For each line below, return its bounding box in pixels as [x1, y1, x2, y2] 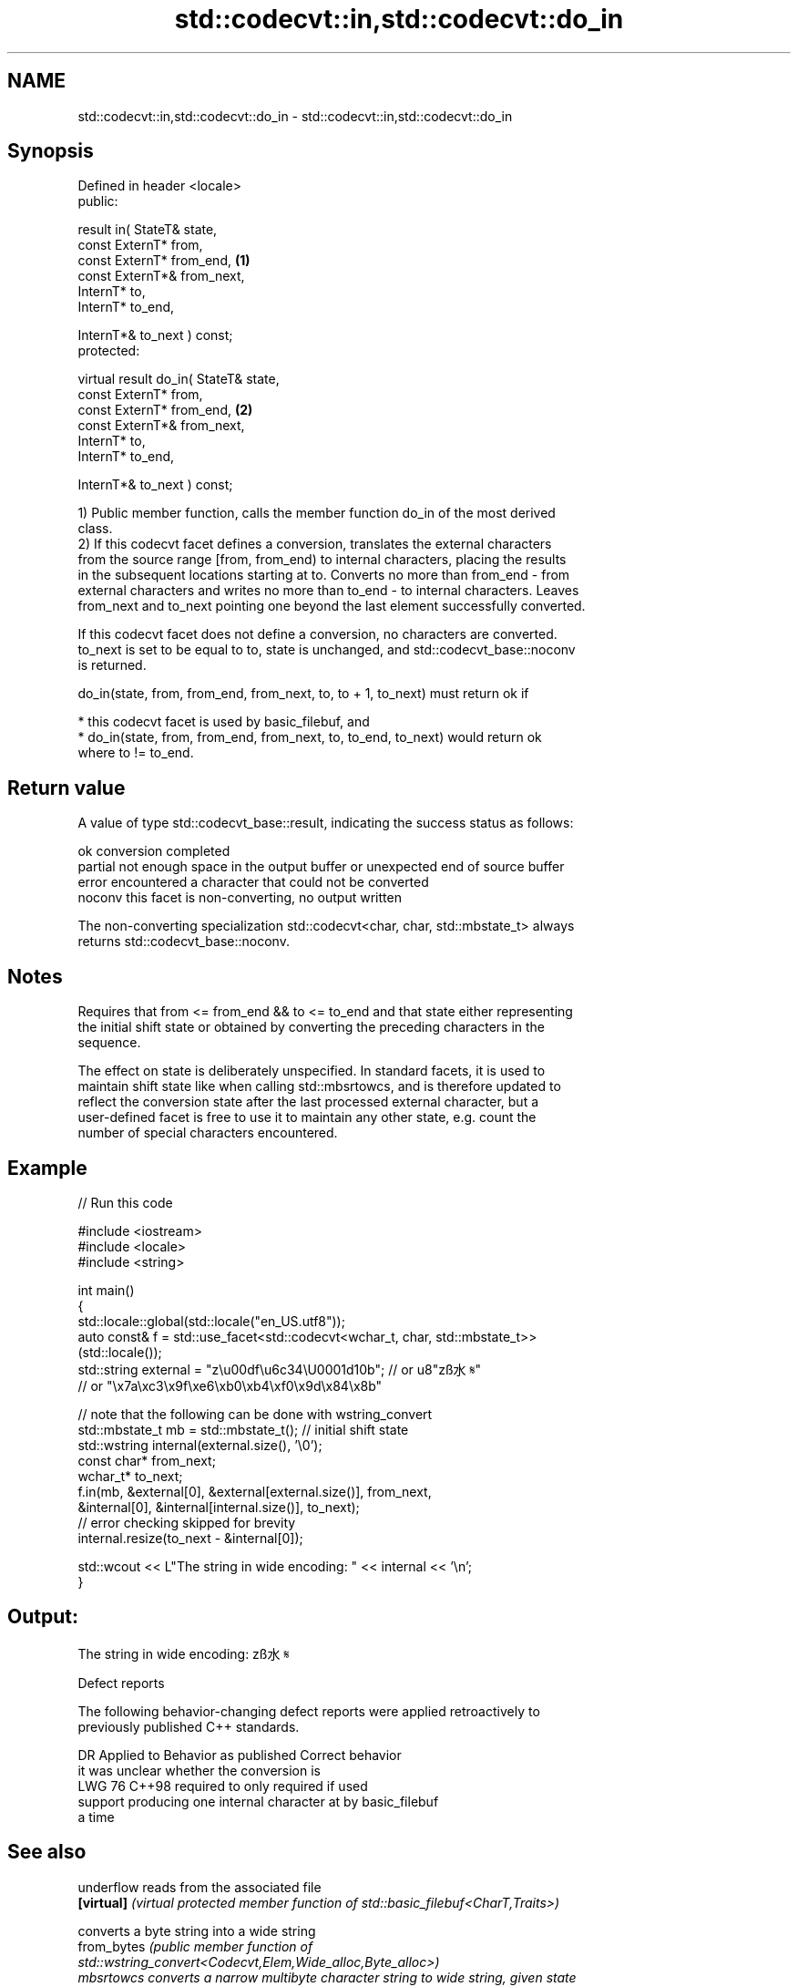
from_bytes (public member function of [77, 1938, 313, 1954]
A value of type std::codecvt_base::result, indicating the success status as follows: [77, 815, 574, 831]
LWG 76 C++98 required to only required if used [77, 1777, 368, 1794]
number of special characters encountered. [77, 1125, 338, 1141]
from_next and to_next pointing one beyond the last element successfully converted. [77, 598, 586, 614]
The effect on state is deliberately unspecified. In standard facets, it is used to [77, 1063, 546, 1079]
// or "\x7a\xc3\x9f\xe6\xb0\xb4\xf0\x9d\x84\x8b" [77, 1377, 383, 1394]
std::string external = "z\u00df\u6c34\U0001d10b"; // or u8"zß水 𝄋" [77, 1361, 482, 1377]
